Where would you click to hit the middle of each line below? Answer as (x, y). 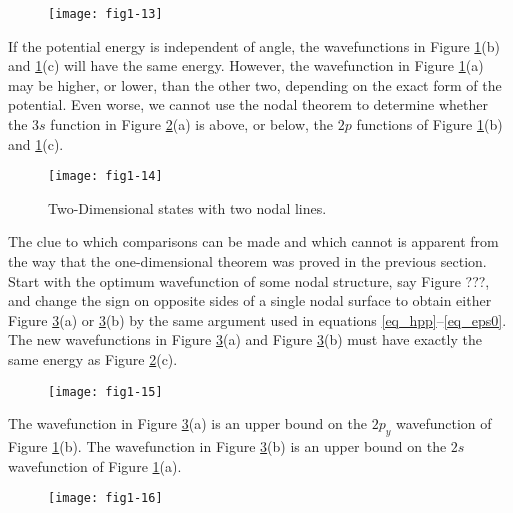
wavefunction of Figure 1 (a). (95, 465)
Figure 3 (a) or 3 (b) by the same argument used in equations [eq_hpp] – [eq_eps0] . (257, 319)
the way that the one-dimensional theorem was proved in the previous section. (247, 261)
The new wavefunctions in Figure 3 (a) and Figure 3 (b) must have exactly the (245, 339)
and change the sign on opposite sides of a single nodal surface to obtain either (250, 300)
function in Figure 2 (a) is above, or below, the (192, 124)
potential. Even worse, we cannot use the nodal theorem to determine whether (248, 104)
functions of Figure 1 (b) (429, 124)
